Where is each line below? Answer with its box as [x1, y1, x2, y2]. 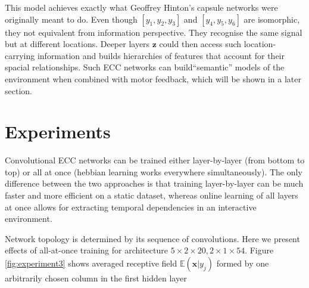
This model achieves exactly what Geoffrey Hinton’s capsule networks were [5, 1, 278, 13]
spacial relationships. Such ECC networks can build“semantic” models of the [5, 61, 285, 73]
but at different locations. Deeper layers [5, 38, 150, 50]
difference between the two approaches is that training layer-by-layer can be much [5, 177, 304, 190]
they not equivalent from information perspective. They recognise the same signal [5, 26, 302, 38]
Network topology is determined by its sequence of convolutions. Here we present [5, 232, 300, 244]
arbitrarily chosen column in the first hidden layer [5, 272, 187, 284]
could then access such [159, 38, 242, 50]
